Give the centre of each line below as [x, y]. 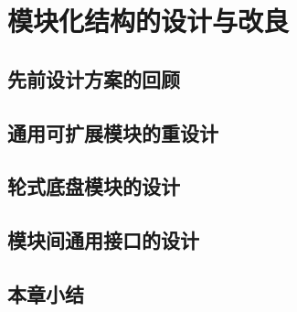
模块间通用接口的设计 [103, 240]
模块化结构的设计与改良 [148, 21]
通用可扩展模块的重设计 [113, 132]
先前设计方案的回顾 [94, 78]
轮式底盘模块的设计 [94, 186]
